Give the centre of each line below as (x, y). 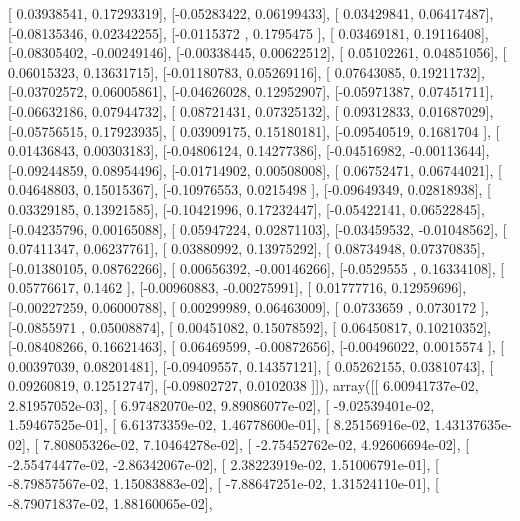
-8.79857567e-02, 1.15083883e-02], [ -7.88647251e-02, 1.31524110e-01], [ (223, 483)
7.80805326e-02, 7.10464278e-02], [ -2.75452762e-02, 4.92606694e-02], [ (256, 444)
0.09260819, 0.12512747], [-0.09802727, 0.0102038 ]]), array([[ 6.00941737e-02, (243, 385)
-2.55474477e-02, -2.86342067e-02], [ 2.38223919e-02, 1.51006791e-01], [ (223, 463)
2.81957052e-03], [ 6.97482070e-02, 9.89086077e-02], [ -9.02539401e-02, (221, 404)
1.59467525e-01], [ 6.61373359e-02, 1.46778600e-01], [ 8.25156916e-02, (219, 424)
